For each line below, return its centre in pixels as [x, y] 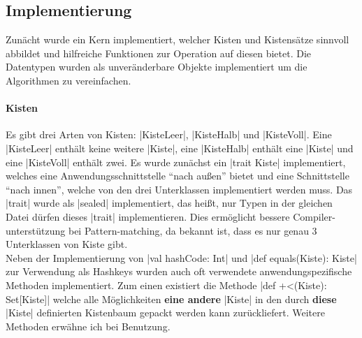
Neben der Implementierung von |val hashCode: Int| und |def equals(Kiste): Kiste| [181, 257]
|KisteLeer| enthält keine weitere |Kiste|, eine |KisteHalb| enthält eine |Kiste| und [180, 148]
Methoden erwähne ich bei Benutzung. [88, 326]
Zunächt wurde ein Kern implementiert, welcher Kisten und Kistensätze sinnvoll [178, 39]
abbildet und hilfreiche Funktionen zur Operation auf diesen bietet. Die [158, 53]
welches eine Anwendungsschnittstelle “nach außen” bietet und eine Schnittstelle [178, 176]
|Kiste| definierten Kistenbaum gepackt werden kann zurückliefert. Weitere [165, 313]
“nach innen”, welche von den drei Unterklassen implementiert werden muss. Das [179, 189]
